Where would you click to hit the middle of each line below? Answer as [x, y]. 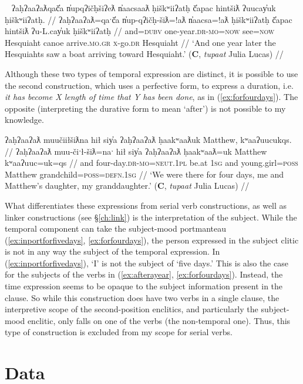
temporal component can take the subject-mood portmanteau [115, 228]
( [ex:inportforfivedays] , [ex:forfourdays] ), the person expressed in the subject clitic [152, 240]
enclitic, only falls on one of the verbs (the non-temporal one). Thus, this [159, 320]
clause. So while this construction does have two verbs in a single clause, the [142, 297]
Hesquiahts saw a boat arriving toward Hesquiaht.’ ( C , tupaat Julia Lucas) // [144, 54]
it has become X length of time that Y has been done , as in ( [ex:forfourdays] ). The [151, 97]
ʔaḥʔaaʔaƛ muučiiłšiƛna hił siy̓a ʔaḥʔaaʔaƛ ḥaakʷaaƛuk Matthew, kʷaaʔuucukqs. [148, 139]
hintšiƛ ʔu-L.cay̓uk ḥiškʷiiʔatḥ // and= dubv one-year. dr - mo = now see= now [140, 31]
